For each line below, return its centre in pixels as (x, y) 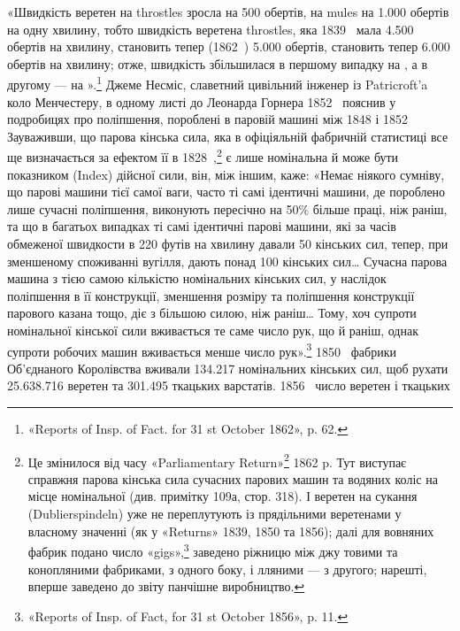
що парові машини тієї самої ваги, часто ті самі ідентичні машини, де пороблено (226, 192)
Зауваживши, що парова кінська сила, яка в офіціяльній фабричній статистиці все (228, 136)
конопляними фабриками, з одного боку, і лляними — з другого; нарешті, (227, 569)
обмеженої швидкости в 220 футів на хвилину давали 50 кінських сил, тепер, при (228, 244)
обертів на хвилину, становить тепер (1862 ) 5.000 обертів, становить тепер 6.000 (229, 46)
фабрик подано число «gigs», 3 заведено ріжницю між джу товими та (213, 550)
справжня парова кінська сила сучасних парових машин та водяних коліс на (233, 478)
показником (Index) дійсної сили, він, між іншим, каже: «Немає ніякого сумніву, (226, 174)
